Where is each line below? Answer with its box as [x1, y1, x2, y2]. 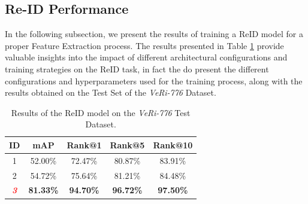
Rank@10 [153, 138, 193, 151]
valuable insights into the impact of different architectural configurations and [5, 51, 288, 63]
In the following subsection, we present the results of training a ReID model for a [5, 28, 303, 40]
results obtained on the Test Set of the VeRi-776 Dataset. [5, 86, 216, 99]
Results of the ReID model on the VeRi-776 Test [11, 106, 191, 118]
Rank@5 [110, 138, 145, 151]
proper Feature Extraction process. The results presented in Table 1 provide [5, 39, 284, 51]
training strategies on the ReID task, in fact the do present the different [5, 62, 269, 75]
